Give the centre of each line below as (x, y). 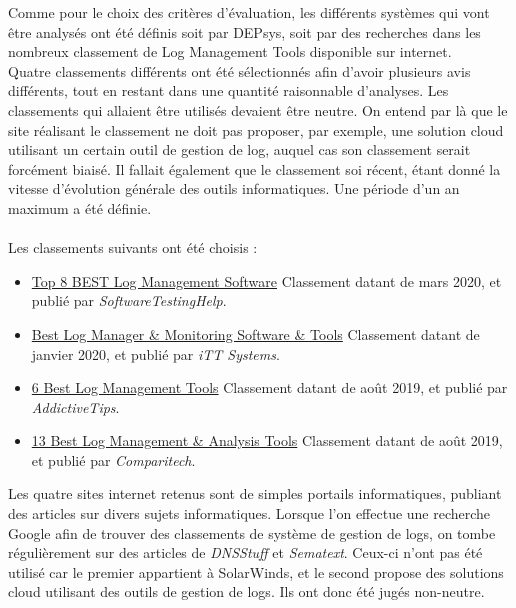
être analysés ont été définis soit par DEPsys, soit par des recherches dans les (244, 31)
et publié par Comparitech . (113, 459)
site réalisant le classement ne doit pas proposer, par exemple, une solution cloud (256, 129)
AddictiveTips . (75, 406)
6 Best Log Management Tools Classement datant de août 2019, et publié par (269, 387)
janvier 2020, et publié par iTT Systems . (155, 353)
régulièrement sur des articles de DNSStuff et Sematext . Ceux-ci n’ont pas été (245, 552)
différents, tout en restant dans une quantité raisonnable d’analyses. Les (228, 90)
